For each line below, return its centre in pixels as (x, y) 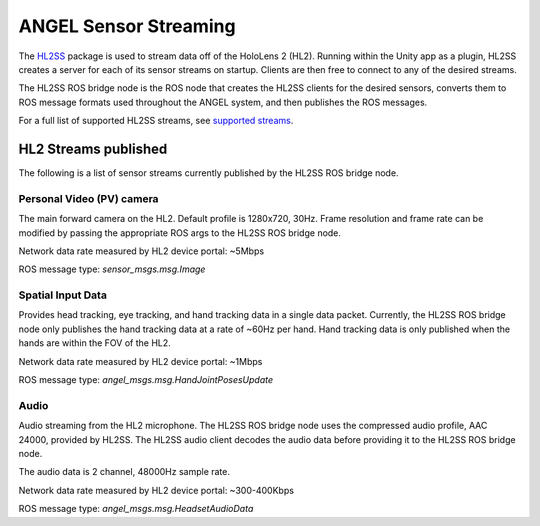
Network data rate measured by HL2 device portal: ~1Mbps (140, 361)
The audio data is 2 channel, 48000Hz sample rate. (124, 472)
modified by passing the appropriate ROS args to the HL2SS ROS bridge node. (180, 232)
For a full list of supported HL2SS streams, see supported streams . (156, 121)
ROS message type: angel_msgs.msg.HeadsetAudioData (136, 509)
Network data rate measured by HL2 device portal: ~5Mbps (141, 251)
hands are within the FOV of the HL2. (95, 343)
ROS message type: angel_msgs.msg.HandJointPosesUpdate (146, 380)
